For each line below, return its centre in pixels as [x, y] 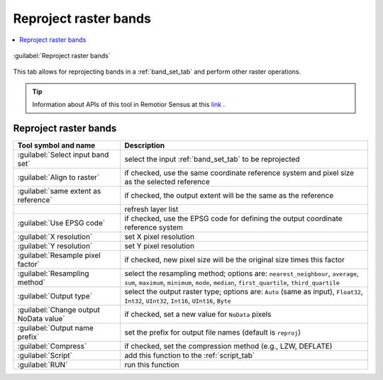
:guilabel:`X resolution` [55, 237]
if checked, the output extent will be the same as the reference [229, 196]
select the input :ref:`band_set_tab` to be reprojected [212, 160]
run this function [152, 365]
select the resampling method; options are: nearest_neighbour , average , [242, 274]
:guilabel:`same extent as [59, 191]
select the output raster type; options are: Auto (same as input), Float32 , [244, 292]
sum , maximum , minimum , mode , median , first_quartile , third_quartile [232, 282]
